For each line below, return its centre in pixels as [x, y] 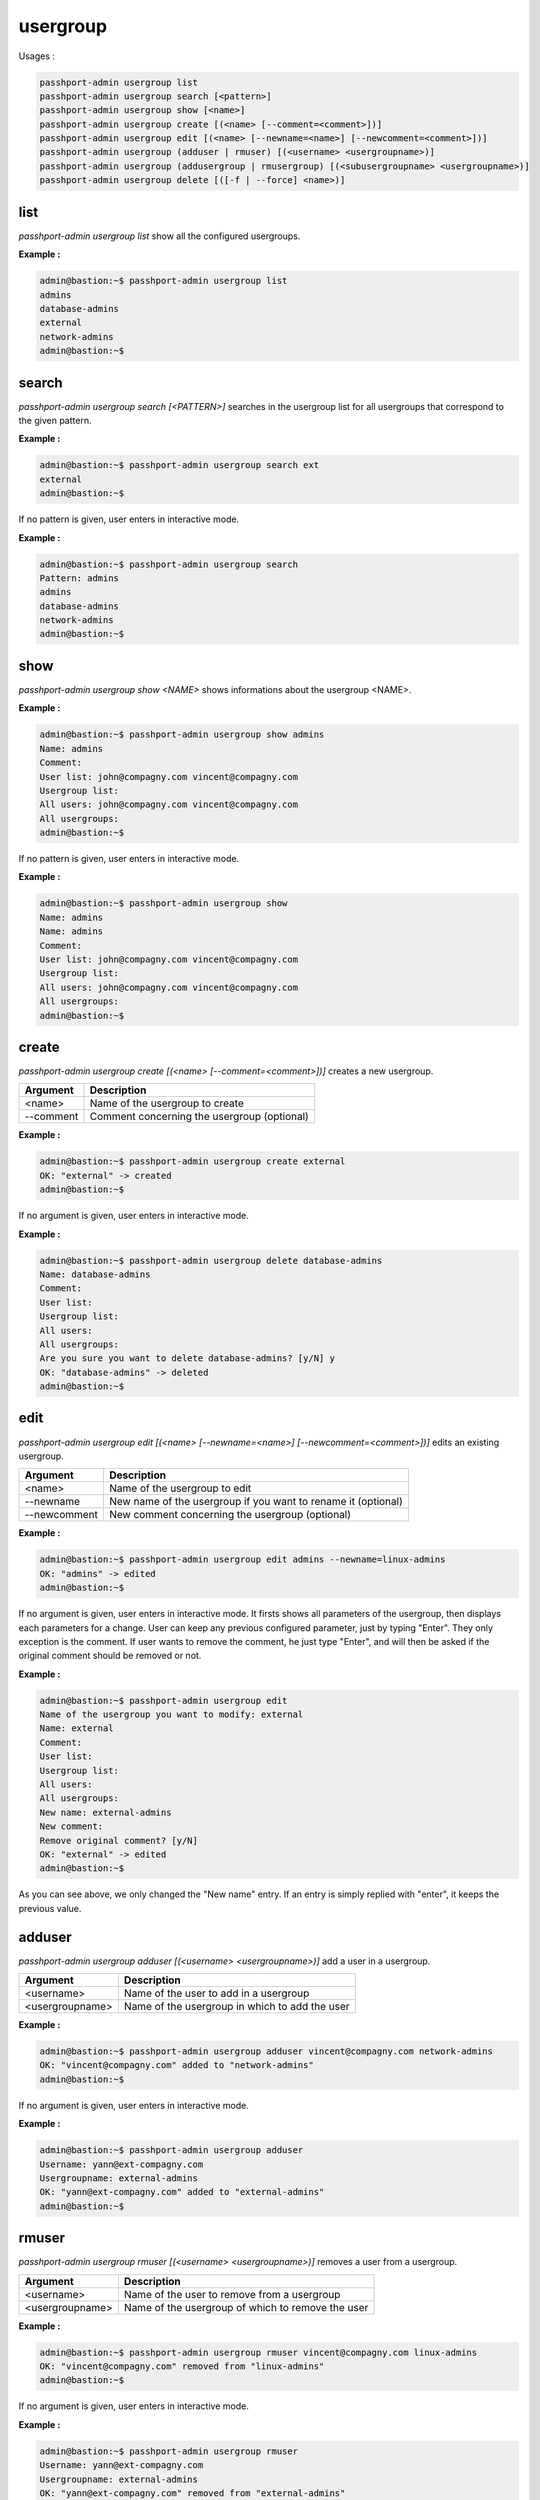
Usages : [36, 56]
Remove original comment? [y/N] [119, 1840]
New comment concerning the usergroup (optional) [230, 1515]
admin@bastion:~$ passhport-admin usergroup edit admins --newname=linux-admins [242, 1559]
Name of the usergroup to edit [180, 1488]
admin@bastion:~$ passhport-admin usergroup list [163, 281]
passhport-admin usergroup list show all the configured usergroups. [159, 236]
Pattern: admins [79, 578]
